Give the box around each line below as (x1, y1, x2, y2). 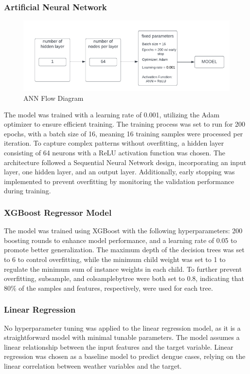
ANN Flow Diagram (23, 93, 84, 103)
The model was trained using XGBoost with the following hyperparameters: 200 (4, 225, 243, 236)
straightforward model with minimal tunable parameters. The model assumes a (4, 332, 240, 342)
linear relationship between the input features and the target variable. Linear (4, 341, 233, 352)
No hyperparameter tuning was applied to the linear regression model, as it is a (4, 322, 241, 333)
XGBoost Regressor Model (4, 206, 112, 218)
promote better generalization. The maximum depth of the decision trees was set (4, 244, 245, 255)
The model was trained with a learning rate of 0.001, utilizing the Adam (4, 109, 220, 119)
